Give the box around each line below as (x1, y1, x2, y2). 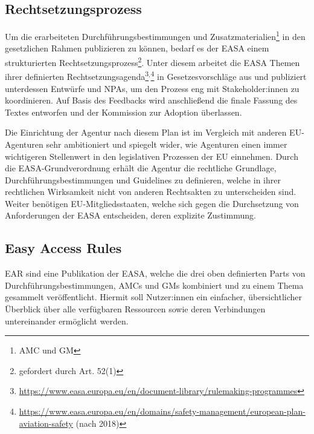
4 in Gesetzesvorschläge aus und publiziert (150, 68, 307, 82)
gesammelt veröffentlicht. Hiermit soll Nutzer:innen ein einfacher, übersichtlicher (5, 291, 302, 303)
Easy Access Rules (5, 238, 122, 257)
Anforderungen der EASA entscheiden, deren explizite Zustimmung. (5, 209, 256, 222)
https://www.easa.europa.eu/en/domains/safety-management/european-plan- (19, 405, 306, 418)
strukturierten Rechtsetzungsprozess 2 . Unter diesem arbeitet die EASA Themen (5, 54, 300, 68)
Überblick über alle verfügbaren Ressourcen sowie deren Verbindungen (5, 303, 266, 315)
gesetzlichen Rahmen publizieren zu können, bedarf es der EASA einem (5, 42, 269, 54)
